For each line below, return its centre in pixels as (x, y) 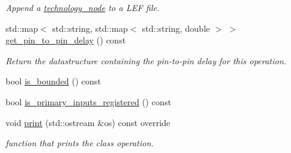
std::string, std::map (90, 28)
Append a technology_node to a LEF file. (83, 7)
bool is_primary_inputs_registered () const (89, 101)
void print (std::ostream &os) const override (88, 122)
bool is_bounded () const (53, 81)
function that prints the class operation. (80, 143)
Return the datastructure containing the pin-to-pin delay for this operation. (146, 60)
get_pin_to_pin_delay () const (66, 40)
